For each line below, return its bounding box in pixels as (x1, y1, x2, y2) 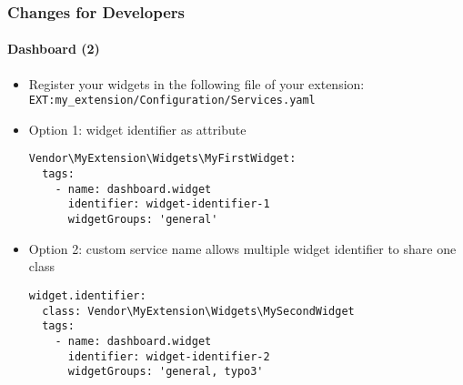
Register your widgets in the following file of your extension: (28, 74, 365, 93)
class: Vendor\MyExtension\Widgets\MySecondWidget (42, 304, 355, 318)
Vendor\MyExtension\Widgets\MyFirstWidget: (28, 152, 297, 166)
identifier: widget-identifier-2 (67, 350, 270, 363)
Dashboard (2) (7, 39, 100, 58)
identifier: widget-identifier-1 (67, 198, 270, 211)
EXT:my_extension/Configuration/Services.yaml (28, 94, 316, 107)
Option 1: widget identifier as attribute (28, 119, 247, 138)
